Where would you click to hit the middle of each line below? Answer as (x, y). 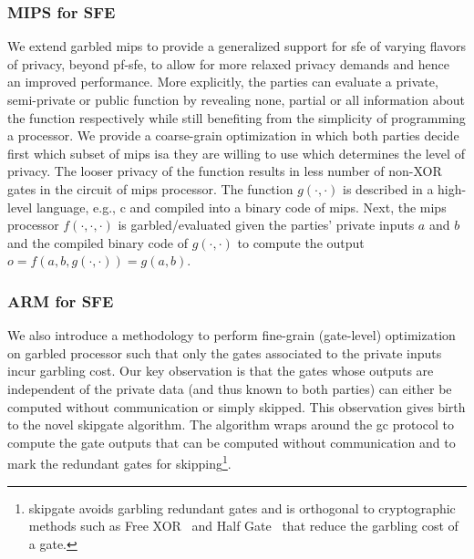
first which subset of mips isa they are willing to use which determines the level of (236, 153)
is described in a (388, 188)
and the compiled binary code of (98, 242)
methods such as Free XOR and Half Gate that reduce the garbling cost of (243, 526)
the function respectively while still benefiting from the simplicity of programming (237, 117)
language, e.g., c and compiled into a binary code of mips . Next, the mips (241, 207)
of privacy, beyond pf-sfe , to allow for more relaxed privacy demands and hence (228, 63)
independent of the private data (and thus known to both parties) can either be (230, 388)
